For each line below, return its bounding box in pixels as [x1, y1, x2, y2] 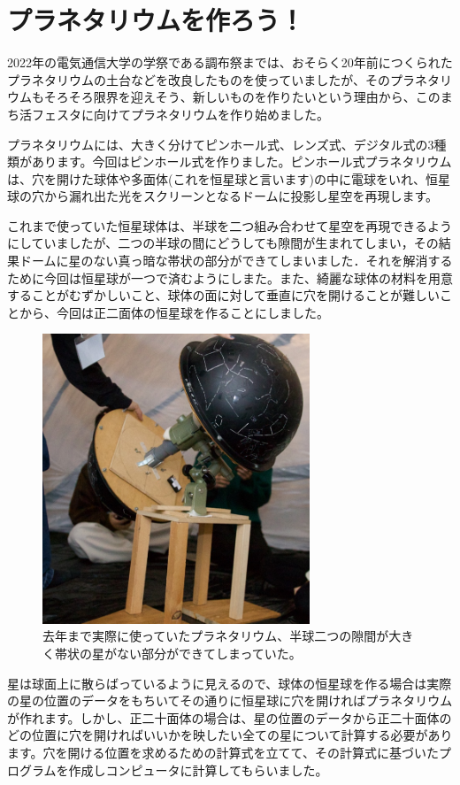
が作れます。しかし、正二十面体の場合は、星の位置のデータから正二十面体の [7, 708, 452, 727]
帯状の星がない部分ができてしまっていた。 [54, 643, 302, 662]
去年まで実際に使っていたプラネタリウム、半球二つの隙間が [42, 627, 389, 645]
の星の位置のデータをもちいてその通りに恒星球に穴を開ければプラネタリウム [7, 691, 453, 710]
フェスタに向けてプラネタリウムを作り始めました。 [31, 104, 329, 123]
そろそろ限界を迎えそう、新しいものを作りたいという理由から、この [43, 88, 441, 106]
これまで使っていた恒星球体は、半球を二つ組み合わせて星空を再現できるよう [7, 216, 453, 235]
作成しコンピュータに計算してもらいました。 [68, 760, 328, 779]
